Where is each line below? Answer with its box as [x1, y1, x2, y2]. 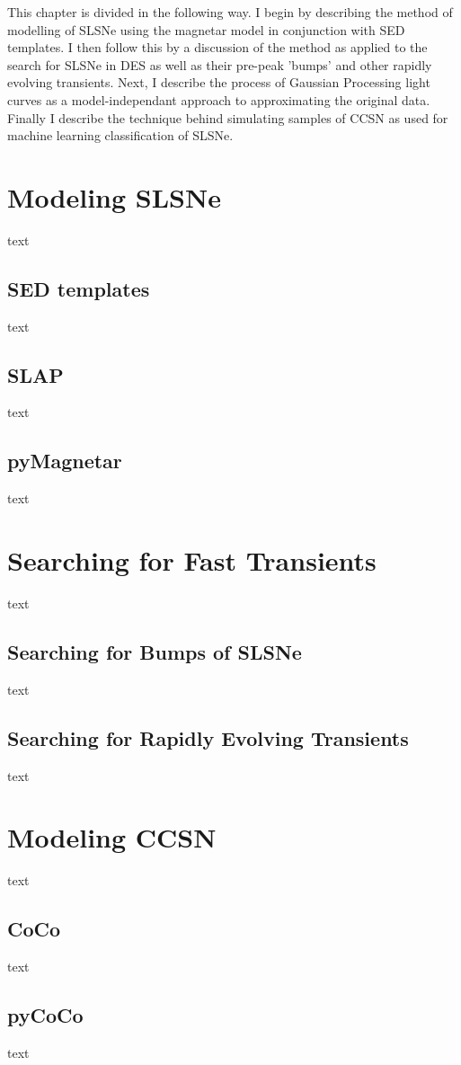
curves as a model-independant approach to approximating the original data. [7, 90, 430, 109]
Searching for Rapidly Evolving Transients [7, 723, 409, 751]
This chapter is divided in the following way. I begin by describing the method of [7, 3, 453, 21]
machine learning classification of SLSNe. [7, 126, 234, 145]
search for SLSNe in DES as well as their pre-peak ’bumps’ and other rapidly [7, 55, 432, 74]
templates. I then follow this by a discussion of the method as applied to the [7, 38, 428, 57]
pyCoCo [7, 1001, 84, 1029]
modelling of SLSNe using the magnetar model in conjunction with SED [7, 20, 405, 39]
